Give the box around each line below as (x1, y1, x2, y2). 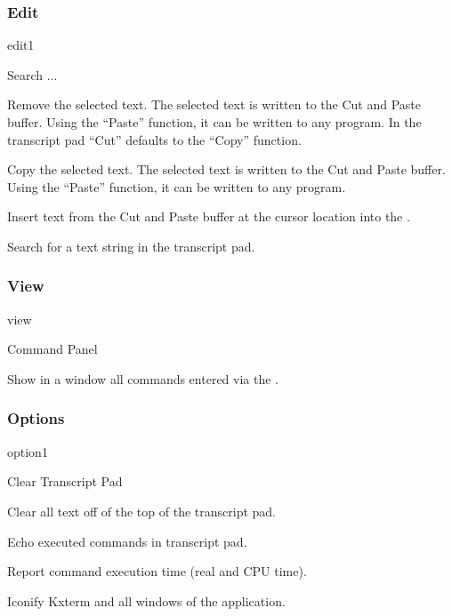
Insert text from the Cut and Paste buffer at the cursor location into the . (7, 207, 410, 226)
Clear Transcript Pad (7, 472, 123, 491)
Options (7, 407, 65, 429)
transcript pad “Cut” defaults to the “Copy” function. (7, 130, 302, 148)
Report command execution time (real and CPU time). (7, 562, 307, 580)
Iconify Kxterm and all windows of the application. (7, 591, 286, 610)
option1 (7, 442, 48, 460)
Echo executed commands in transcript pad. (7, 532, 247, 550)
